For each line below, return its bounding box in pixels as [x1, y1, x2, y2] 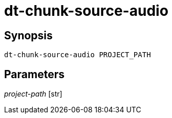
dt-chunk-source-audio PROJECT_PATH [4, 51, 151, 59]
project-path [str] [4, 89, 62, 99]
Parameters [4, 67, 64, 81]
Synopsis [4, 29, 53, 42]
